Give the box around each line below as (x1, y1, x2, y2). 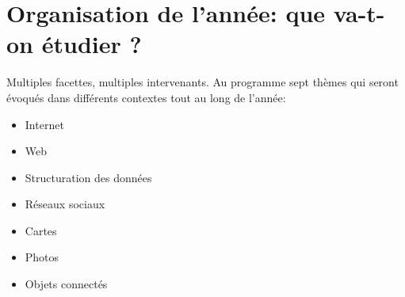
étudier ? (41, 28, 142, 60)
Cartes (25, 222, 57, 238)
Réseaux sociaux (25, 196, 105, 212)
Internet (25, 116, 64, 132)
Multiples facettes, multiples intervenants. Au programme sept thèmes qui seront (6, 74, 399, 90)
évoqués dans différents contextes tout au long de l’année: (6, 89, 286, 105)
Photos (25, 249, 59, 265)
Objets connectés (25, 276, 108, 292)
